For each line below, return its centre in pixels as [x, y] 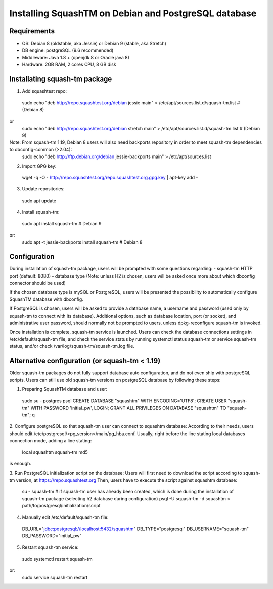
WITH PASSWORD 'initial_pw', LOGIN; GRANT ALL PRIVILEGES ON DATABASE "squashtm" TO [128, 408]
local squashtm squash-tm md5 [55, 452]
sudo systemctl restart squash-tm [57, 559]
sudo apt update [39, 201]
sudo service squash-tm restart [55, 577]
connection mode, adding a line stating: [51, 441]
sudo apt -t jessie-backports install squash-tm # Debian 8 [82, 242]
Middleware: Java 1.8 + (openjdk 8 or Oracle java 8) [76, 57]
